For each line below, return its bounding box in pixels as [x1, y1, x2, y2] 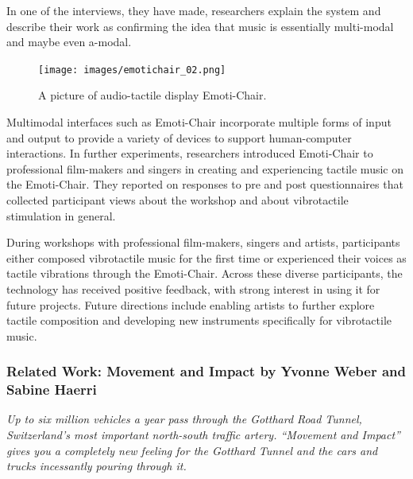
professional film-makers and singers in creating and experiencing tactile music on [6, 160, 403, 177]
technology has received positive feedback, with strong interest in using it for [6, 280, 380, 297]
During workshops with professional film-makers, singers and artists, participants [6, 234, 400, 251]
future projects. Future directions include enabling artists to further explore [6, 296, 375, 313]
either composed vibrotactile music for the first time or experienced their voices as [6, 249, 407, 266]
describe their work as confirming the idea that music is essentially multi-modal [6, 18, 394, 34]
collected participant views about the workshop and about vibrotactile [6, 192, 349, 208]
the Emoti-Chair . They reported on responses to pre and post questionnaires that [6, 176, 403, 193]
